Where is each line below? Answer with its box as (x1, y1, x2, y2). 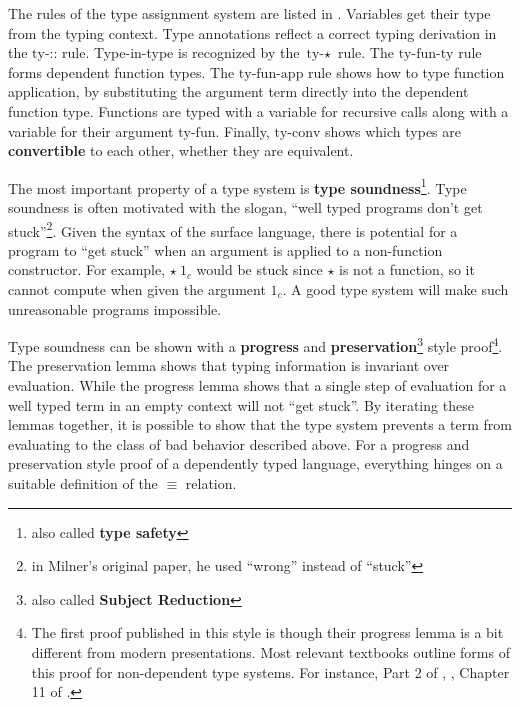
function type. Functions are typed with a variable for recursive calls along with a (8, 100, 509, 121)
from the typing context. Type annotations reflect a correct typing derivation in (8, 22, 497, 43)
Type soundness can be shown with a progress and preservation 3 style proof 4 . (8, 333, 503, 356)
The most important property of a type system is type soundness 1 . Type (8, 174, 467, 198)
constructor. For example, (8, 259, 166, 280)
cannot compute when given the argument (8, 279, 266, 300)
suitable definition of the (8, 473, 158, 494)
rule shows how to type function (308, 61, 505, 82)
